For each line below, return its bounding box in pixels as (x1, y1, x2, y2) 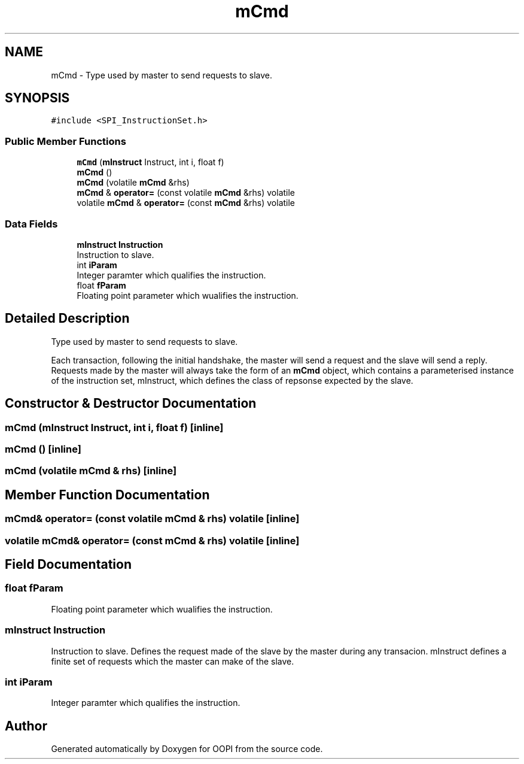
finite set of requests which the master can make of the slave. (51, 656, 294, 666)
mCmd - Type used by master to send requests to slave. (51, 69, 272, 80)
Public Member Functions (5, 135, 126, 147)
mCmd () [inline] (5, 443, 81, 455)
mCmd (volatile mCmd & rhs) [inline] (5, 465, 177, 477)
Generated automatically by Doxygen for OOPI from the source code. (51, 744, 323, 754)
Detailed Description (5, 311, 130, 326)
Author (5, 718, 47, 733)
